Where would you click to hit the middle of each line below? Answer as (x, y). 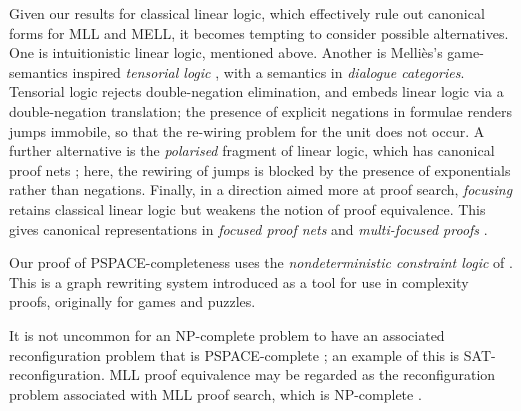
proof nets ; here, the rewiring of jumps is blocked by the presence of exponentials (260, 169)
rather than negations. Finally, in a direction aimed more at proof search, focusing (261, 189)
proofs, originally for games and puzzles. (132, 301)
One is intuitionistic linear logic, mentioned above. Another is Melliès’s (226, 52)
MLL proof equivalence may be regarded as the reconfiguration (302, 374)
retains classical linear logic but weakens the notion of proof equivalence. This (247, 208)
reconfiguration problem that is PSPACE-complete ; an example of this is (234, 354)
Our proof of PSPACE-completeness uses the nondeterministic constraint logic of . (261, 262)
